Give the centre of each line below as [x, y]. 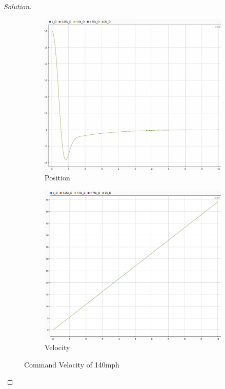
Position [57, 177]
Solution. [18, 6]
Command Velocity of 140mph [72, 364]
